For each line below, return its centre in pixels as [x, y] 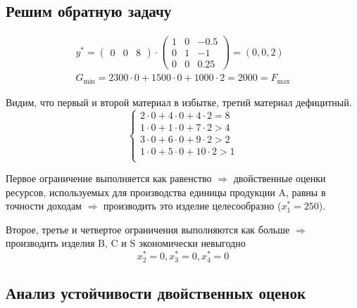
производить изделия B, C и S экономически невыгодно [126, 243]
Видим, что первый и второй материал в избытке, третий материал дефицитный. [179, 102]
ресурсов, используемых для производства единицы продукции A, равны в [166, 192]
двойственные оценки [280, 178]
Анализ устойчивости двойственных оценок [156, 293]
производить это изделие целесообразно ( [193, 206]
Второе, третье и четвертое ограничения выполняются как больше [148, 229]
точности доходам [44, 206]
